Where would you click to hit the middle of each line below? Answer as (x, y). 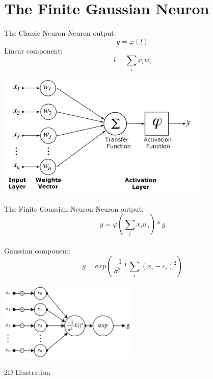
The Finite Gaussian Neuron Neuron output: (74, 208)
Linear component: (33, 50)
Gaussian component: (37, 250)
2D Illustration (27, 372)
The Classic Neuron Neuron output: (60, 33)
